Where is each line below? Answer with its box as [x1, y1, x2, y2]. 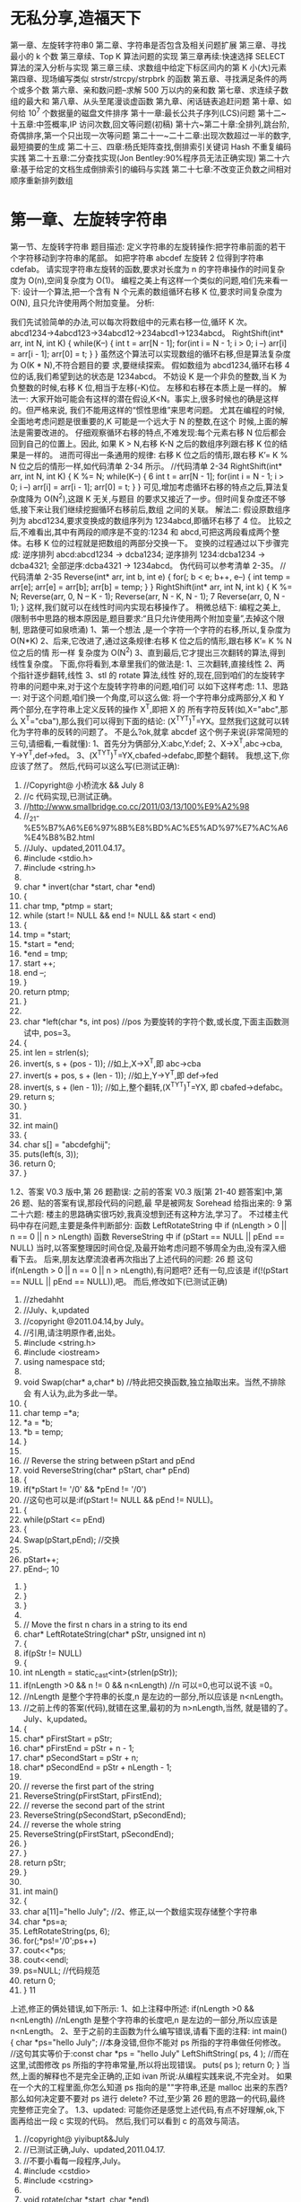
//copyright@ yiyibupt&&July [22, 2134, 130, 2145]
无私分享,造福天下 [10, 8, 142, 29]
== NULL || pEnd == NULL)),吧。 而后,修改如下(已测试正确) [10, 1277, 228, 1287]
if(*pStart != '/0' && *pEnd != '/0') [22, 1484, 147, 1495]
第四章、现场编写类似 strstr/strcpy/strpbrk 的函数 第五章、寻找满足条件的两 [10, 73, 288, 84]
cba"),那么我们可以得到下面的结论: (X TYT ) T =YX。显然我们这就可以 [38, 713, 282, 726]
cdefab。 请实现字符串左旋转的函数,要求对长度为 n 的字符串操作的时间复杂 [10, 263, 286, 274]
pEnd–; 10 [22, 1564, 60, 1575]
